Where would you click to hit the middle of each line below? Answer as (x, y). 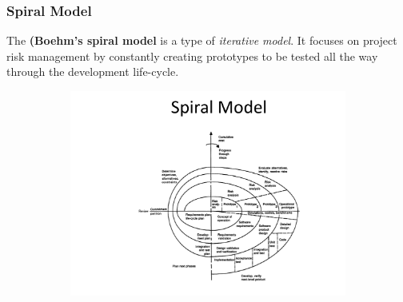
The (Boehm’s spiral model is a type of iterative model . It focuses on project (202, 40)
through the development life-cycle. (93, 72)
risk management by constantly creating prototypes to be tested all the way (192, 56)
